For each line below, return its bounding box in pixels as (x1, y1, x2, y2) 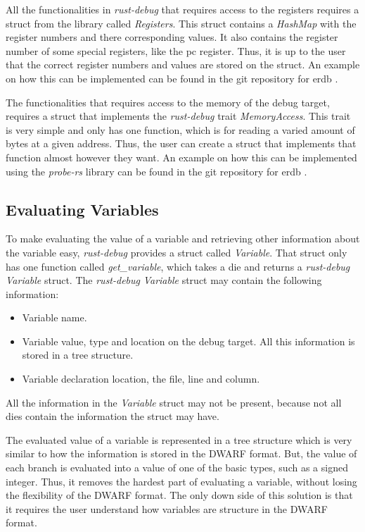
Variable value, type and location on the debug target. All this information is (22, 333, 355, 348)
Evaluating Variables (6, 198, 159, 220)
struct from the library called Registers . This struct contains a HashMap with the (6, 16, 357, 30)
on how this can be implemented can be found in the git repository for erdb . (6, 70, 338, 85)
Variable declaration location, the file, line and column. (22, 371, 260, 386)
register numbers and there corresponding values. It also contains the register (6, 30, 338, 44)
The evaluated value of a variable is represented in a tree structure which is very (6, 432, 352, 447)
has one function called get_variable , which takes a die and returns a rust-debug (6, 259, 350, 273)
